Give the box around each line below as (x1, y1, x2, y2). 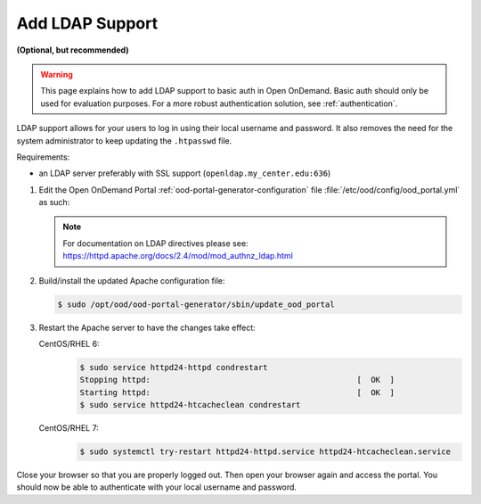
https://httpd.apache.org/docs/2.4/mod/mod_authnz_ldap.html (62, 251, 293, 261)
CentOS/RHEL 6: (38, 338, 100, 349)
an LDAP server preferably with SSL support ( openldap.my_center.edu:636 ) (38, 168, 331, 178)
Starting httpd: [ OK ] (79, 387, 395, 397)
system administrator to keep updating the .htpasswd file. (16, 135, 232, 146)
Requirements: (16, 152, 70, 162)
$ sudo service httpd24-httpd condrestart (79, 362, 268, 372)
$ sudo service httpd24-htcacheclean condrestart (79, 400, 301, 410)
